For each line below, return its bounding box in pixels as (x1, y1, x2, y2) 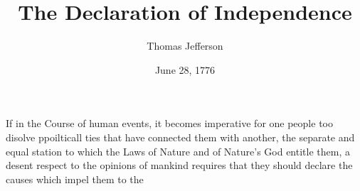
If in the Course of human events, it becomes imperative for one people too (6, 116, 333, 131)
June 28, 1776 (154, 62, 216, 77)
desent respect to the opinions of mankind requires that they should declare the (6, 158, 353, 173)
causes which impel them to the (6, 171, 144, 186)
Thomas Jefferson (147, 38, 223, 53)
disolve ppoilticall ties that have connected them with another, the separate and (6, 129, 355, 144)
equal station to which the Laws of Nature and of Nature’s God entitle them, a (6, 143, 350, 158)
